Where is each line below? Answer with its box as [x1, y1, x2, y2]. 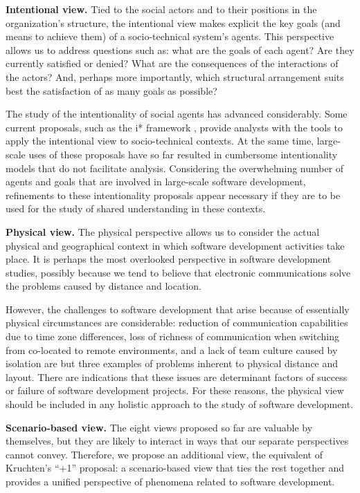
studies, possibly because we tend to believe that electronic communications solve [6, 265, 351, 279]
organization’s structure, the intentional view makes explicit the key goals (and [6, 15, 341, 30]
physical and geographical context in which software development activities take [6, 238, 345, 252]
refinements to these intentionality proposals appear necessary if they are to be [6, 187, 341, 202]
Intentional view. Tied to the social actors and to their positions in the [6, 2, 317, 16]
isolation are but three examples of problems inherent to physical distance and [6, 356, 339, 371]
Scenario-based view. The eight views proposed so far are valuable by [6, 420, 313, 434]
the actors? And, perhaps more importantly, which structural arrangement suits [6, 69, 344, 84]
